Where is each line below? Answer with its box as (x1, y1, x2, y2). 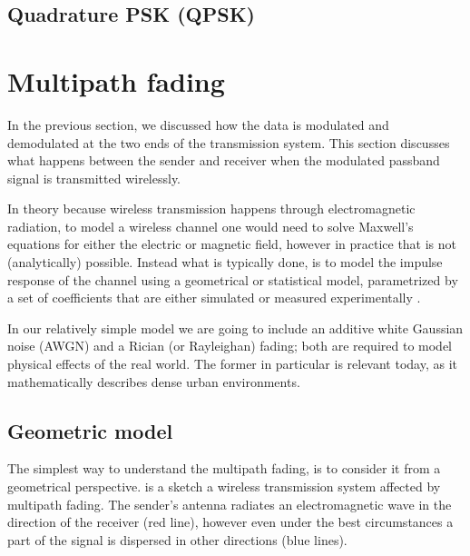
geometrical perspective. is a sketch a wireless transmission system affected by (7, 477, 441, 496)
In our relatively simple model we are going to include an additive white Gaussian (7, 318, 464, 337)
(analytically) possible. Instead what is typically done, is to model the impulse (7, 253, 443, 272)
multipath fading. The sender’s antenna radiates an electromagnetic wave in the (7, 494, 452, 513)
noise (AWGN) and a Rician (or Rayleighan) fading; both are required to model (7, 336, 452, 355)
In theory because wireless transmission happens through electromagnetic (7, 199, 416, 218)
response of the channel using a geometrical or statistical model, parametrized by (7, 270, 458, 289)
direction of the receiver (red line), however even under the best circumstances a (7, 512, 454, 531)
